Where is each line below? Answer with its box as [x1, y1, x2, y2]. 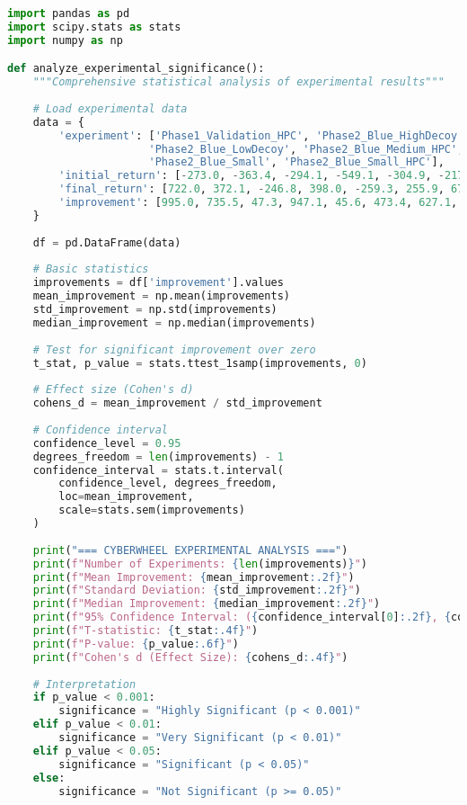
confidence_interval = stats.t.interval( [32, 463, 284, 477]
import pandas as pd [7, 7, 130, 20]
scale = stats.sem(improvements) [58, 504, 245, 517]
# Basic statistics [32, 263, 149, 276]
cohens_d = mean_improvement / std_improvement [32, 397, 322, 410]
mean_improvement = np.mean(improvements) [32, 290, 291, 303]
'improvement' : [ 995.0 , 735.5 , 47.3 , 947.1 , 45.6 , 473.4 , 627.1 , [58, 196, 458, 210]
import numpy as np [7, 33, 123, 47]
